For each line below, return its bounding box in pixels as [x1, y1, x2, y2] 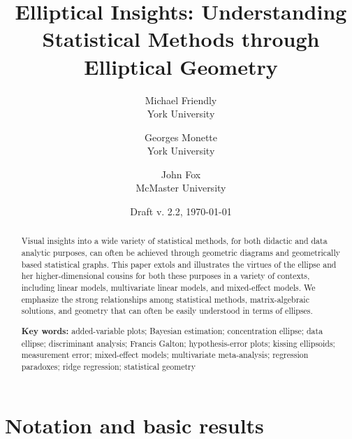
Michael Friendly [145, 92, 217, 107]
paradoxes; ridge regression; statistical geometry [21, 360, 196, 372]
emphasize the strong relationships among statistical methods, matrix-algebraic [21, 293, 309, 305]
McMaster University [135, 180, 226, 195]
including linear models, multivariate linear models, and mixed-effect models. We [21, 282, 316, 294]
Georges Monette [144, 129, 218, 144]
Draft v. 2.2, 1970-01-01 [130, 204, 232, 219]
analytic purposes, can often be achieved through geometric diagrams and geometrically [21, 247, 340, 259]
